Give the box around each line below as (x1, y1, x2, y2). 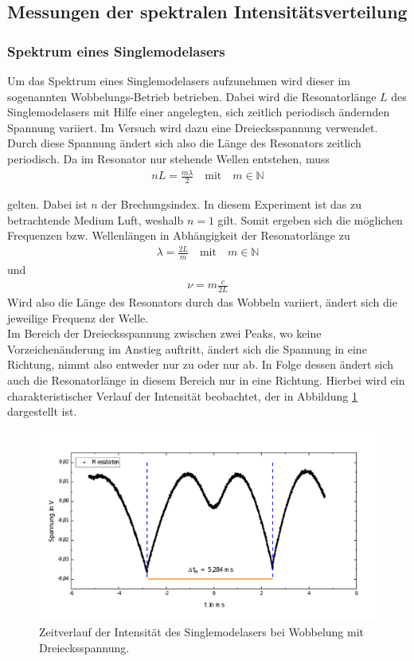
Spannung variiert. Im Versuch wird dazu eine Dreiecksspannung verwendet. (7, 119, 378, 135)
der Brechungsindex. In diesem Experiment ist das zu (101, 195, 362, 212)
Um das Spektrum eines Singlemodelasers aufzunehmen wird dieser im (7, 72, 351, 88)
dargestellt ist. (7, 403, 77, 420)
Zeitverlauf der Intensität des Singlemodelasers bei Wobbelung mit (39, 623, 365, 639)
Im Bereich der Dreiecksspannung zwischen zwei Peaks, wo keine (7, 325, 322, 342)
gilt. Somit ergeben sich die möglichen (217, 211, 403, 228)
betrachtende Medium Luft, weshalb (7, 211, 184, 228)
